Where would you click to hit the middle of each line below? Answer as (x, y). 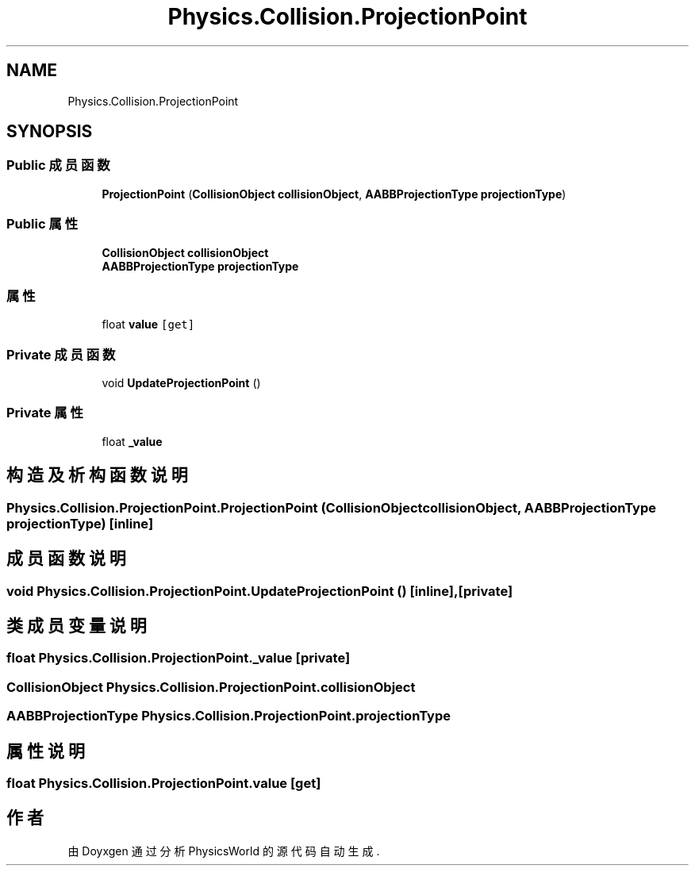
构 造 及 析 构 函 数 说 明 (97, 475)
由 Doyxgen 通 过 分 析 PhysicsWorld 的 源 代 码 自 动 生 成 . (224, 851)
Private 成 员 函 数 (61, 354)
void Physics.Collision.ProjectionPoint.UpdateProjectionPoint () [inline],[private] (260, 591)
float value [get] (148, 325)
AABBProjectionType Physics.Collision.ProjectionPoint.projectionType (228, 716)
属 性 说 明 (46, 751)
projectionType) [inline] (80, 523)
